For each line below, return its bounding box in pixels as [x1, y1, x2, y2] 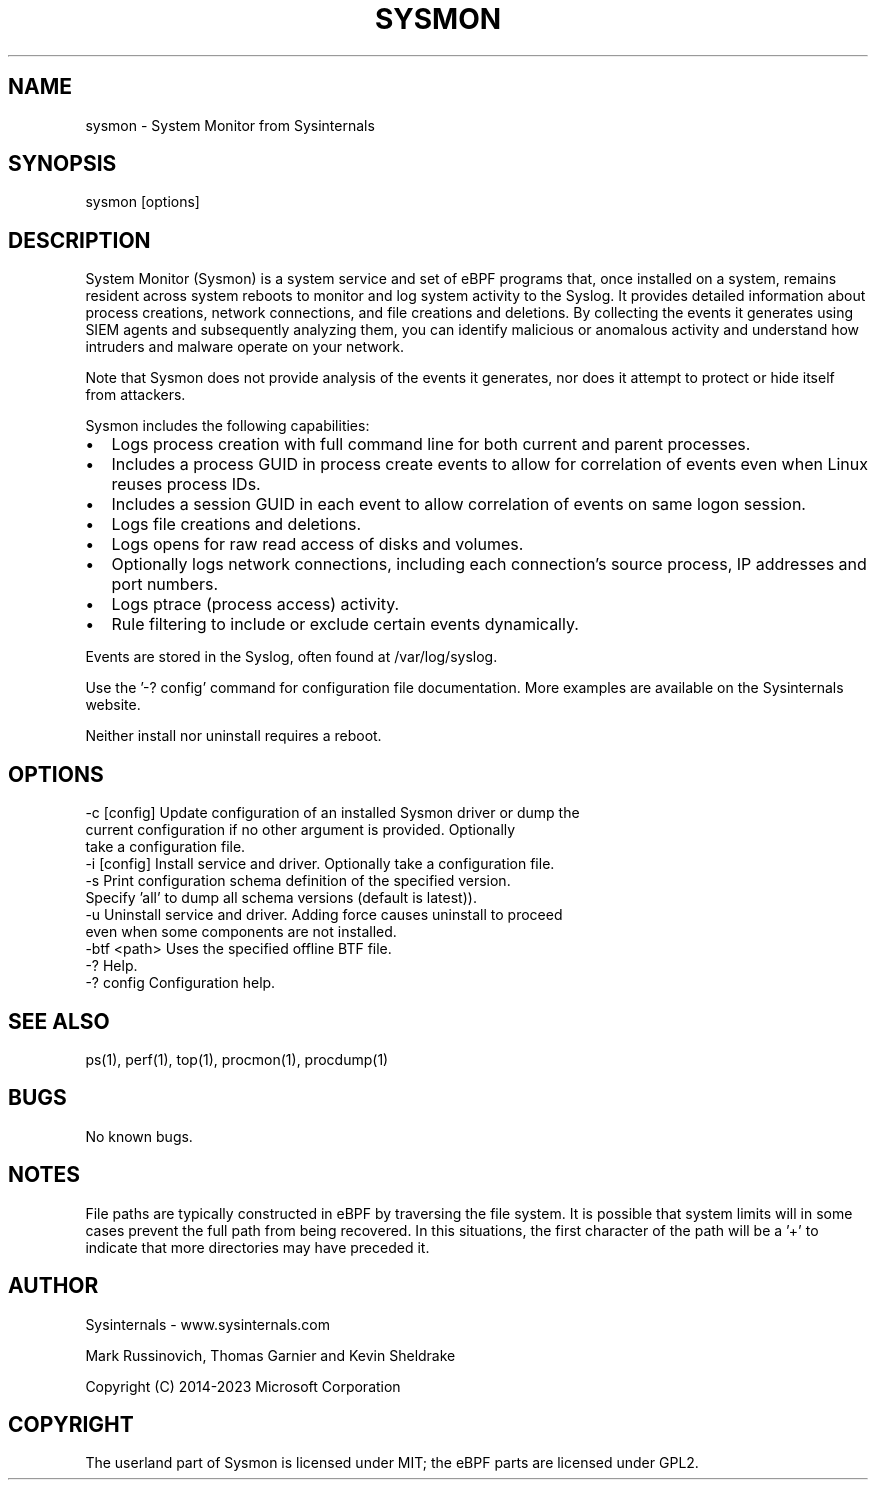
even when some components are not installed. [85, 923, 397, 941]
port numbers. [111, 574, 219, 595]
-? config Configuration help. [85, 974, 276, 992]
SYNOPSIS [8, 151, 117, 177]
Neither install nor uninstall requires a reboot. [85, 727, 382, 745]
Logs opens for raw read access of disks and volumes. [111, 534, 524, 555]
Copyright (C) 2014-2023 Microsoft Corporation [85, 1377, 401, 1395]
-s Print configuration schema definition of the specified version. [85, 872, 511, 890]
